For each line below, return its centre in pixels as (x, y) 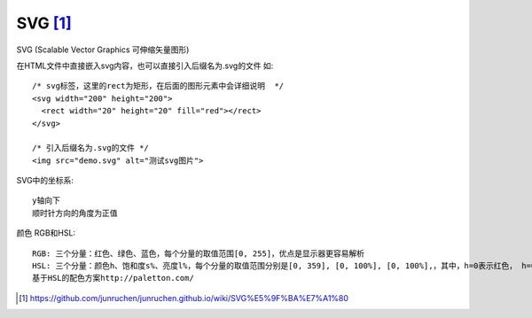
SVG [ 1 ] (44, 23)
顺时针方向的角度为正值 (75, 213)
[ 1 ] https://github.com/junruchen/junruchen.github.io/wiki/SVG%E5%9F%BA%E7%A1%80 (184, 298)
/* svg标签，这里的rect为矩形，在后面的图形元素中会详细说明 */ (158, 86)
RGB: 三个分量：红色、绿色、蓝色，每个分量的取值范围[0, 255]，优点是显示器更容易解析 (199, 253)
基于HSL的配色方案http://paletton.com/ (113, 278)
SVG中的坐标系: (45, 181)
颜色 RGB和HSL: (46, 233)
